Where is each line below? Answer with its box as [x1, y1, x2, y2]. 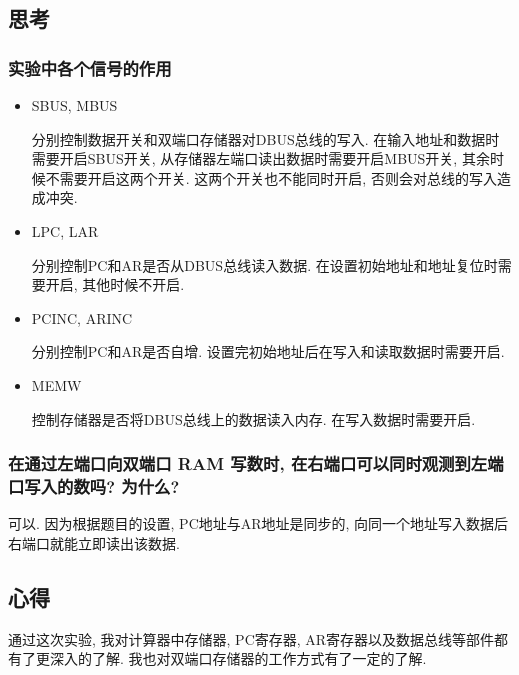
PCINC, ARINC [31, 307, 133, 328]
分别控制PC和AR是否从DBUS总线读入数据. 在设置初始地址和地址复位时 [31, 254, 498, 275]
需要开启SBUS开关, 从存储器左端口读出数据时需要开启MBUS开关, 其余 [31, 148, 490, 169]
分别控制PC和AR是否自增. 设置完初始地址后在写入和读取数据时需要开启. [31, 341, 505, 362]
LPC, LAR [31, 220, 99, 241]
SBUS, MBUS [31, 95, 118, 115]
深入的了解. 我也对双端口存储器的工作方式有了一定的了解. [49, 648, 427, 669]
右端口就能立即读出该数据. [8, 532, 180, 553]
